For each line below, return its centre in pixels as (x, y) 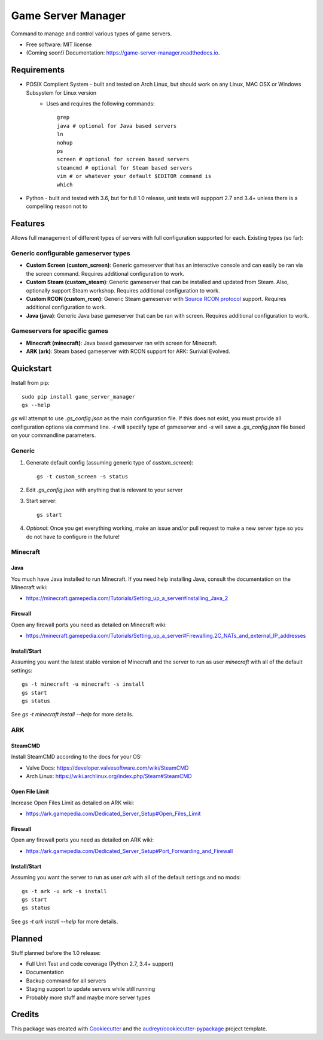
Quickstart (31, 369)
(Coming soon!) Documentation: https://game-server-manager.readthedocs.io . (123, 53)
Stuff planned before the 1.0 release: (56, 952)
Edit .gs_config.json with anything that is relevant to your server (104, 490)
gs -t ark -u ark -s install (64, 891)
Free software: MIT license (59, 44)
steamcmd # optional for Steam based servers (125, 168)
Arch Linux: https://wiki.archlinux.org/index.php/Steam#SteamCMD (109, 776)
